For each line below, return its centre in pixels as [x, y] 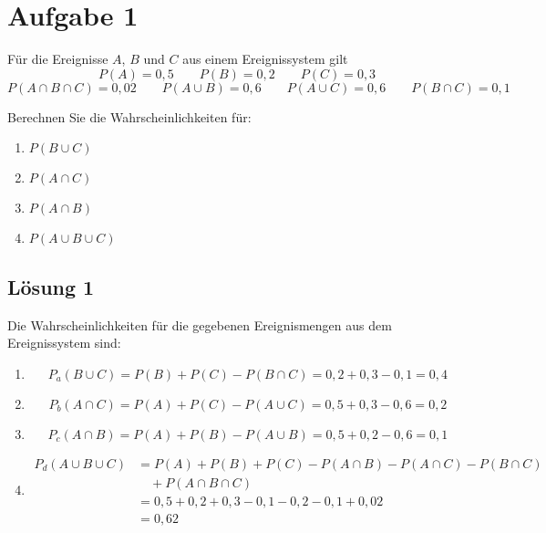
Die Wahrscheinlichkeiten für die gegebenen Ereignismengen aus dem [200, 324]
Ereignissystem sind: [64, 343]
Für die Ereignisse [58, 59]
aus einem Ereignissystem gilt [265, 59]
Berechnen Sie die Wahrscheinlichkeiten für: [129, 116]
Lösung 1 [51, 286]
